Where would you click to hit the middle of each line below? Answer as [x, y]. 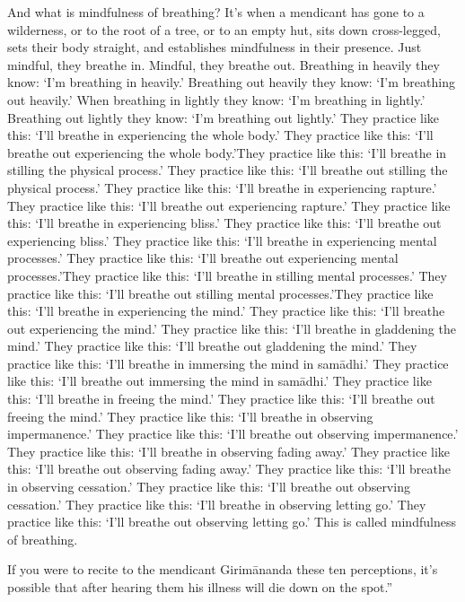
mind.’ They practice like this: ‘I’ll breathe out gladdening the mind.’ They [212, 346]
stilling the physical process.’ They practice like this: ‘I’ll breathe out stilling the [228, 170]
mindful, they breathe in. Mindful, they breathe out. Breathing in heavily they [224, 64]
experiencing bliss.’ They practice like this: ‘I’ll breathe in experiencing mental [222, 240]
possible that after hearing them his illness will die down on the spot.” [200, 587]
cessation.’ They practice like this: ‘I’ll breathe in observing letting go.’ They [217, 504]
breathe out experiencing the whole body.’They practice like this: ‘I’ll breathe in [227, 152]
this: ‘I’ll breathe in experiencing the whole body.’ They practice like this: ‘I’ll [220, 135]
